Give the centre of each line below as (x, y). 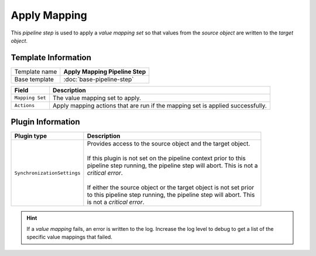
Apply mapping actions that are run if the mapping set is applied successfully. (160, 105)
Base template (34, 79)
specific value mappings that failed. (69, 237)
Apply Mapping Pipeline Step (105, 71)
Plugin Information (45, 122)
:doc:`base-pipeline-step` (99, 79)
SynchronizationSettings (47, 173)
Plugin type (31, 136)
